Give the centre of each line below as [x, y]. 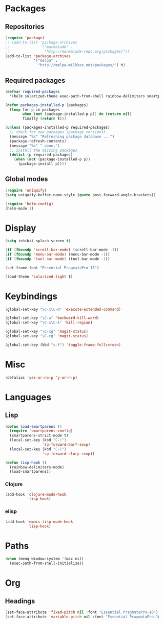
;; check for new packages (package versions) [58, 132]
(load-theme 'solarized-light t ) [39, 277]
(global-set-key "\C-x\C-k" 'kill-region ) [49, 323]
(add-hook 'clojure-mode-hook [36, 494]
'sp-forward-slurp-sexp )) [69, 454]
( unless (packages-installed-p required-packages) [58, 128]
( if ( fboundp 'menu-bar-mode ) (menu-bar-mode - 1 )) [58, 254]
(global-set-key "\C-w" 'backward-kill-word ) [52, 318]
